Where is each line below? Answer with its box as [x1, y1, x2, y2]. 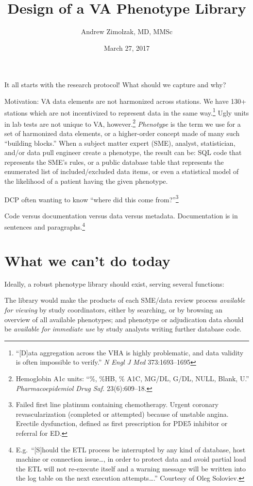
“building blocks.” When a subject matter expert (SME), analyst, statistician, [4, 137, 236, 148]
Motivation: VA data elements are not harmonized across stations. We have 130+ [4, 96, 247, 106]
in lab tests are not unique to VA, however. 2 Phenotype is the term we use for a [4, 117, 241, 129]
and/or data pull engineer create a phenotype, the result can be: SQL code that [4, 147, 242, 157]
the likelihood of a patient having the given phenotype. [4, 175, 168, 186]
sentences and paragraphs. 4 [4, 220, 85, 232]
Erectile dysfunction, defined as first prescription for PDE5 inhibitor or [16, 418, 228, 428]
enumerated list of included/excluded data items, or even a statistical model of [4, 166, 239, 176]
